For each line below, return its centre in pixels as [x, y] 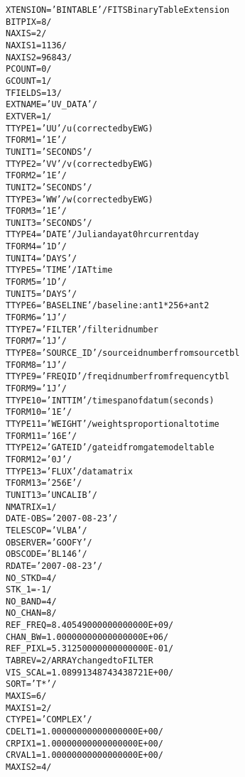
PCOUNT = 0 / [29, 69]
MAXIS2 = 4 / [29, 767]
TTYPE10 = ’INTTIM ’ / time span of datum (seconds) [110, 400]
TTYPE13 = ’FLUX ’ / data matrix [70, 471]
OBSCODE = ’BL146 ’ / [47, 554]
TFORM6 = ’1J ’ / [36, 318]
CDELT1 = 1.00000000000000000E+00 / [85, 732]
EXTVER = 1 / [29, 116]
